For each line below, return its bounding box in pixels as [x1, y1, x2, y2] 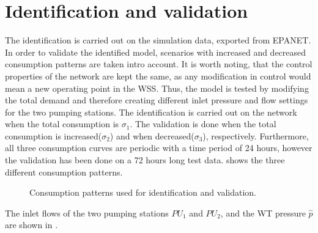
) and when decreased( [109, 129, 194, 142]
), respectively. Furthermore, [202, 129, 309, 142]
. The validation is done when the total [130, 117, 276, 130]
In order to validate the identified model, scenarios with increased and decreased [5, 45, 306, 58]
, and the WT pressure [220, 206, 306, 219]
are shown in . [5, 218, 58, 231]
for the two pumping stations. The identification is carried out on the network [5, 105, 297, 118]
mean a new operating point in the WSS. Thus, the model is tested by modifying [5, 81, 309, 94]
